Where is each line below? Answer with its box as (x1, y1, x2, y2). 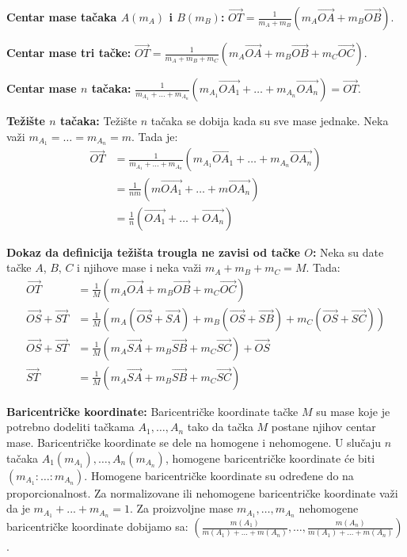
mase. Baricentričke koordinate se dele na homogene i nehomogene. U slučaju (6, 434, 381, 451)
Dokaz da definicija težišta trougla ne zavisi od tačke (6, 243, 300, 260)
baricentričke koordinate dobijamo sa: (6, 518, 188, 535)
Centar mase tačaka (6, 9, 117, 25)
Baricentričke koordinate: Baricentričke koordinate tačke (6, 402, 299, 419)
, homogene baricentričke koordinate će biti (165, 449, 375, 466)
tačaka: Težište (59, 113, 137, 128)
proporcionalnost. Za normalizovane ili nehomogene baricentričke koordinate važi (6, 484, 398, 501)
